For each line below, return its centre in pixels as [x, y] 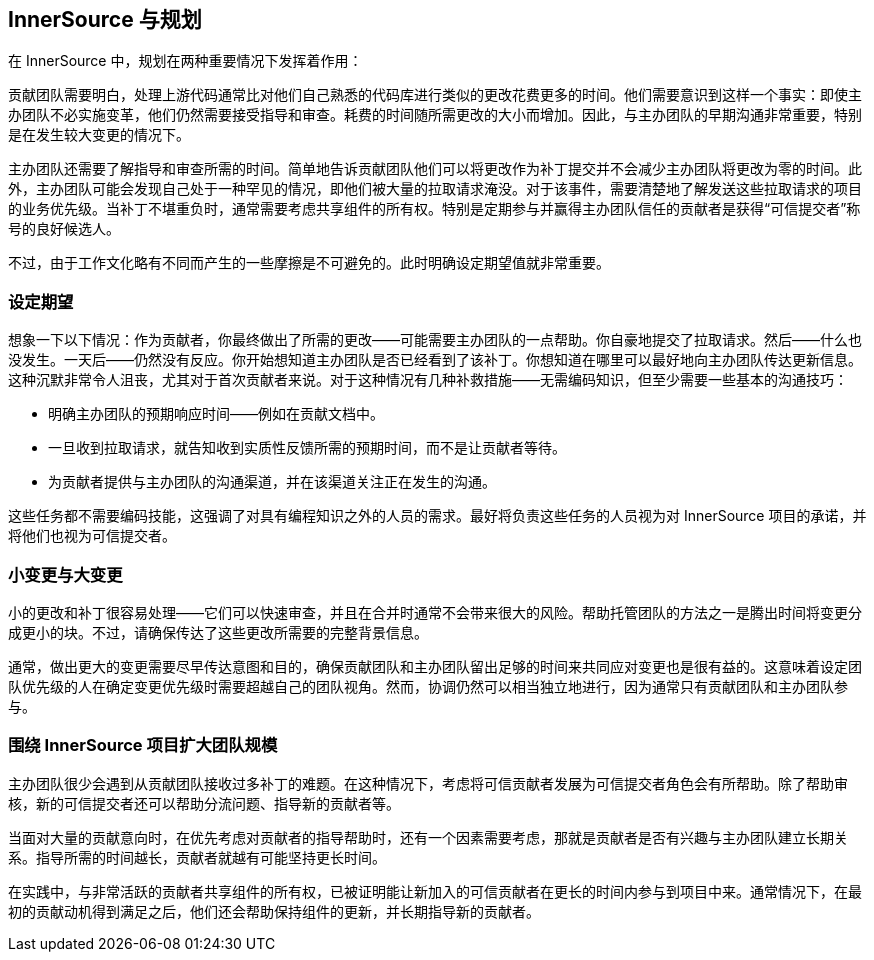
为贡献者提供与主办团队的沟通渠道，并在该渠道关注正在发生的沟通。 [272, 482]
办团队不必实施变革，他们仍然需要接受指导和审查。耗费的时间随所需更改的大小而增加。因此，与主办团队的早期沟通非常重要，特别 [435, 115]
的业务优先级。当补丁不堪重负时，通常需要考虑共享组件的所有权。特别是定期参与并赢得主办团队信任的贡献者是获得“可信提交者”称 [434, 209]
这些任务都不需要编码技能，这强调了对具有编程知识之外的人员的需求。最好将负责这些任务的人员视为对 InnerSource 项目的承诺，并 [437, 516]
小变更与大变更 [65, 574]
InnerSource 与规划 [105, 19]
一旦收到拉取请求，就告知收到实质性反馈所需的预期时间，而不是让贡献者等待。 [307, 448]
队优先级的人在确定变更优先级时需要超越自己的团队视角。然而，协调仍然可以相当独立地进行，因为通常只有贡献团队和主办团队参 [428, 686]
